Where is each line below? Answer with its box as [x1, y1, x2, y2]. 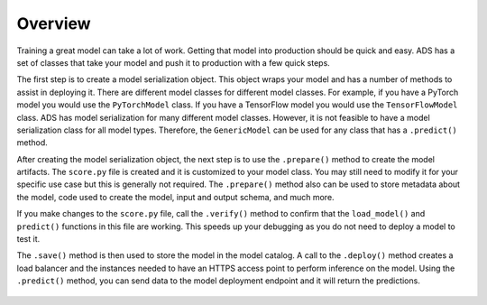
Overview [16, 14, 91, 33]
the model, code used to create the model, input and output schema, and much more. [16, 191, 335, 202]
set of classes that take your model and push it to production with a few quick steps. [16, 57, 331, 68]
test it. [16, 234, 41, 245]
